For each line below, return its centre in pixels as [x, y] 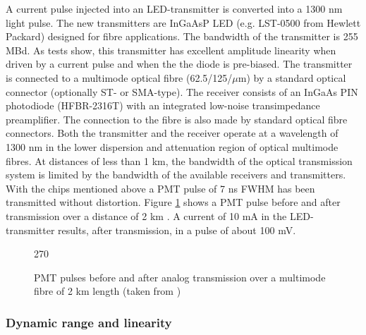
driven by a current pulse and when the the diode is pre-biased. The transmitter [179, 64]
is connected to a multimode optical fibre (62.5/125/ [119, 77]
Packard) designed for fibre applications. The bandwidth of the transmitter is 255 [182, 36]
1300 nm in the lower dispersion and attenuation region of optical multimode [172, 146]
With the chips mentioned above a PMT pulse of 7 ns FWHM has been [160, 188]
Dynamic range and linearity [89, 322]
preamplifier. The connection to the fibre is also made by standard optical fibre [177, 119]
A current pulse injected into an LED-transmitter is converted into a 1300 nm [174, 8]
